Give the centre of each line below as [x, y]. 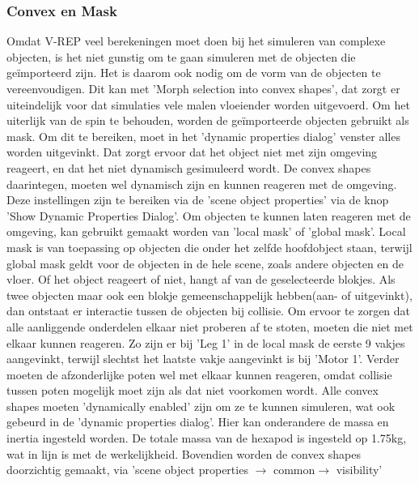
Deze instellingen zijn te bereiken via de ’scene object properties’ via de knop [198, 200]
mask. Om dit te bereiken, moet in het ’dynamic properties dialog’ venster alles [203, 136]
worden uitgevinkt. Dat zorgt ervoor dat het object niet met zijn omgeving [192, 152]
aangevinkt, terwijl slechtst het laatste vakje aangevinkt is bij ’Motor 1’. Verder [203, 359]
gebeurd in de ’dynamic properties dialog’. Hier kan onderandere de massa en [198, 422]
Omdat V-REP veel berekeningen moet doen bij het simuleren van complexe [196, 41]
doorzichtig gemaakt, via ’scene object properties [127, 470]
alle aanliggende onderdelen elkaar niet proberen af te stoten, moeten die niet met [210, 326]
